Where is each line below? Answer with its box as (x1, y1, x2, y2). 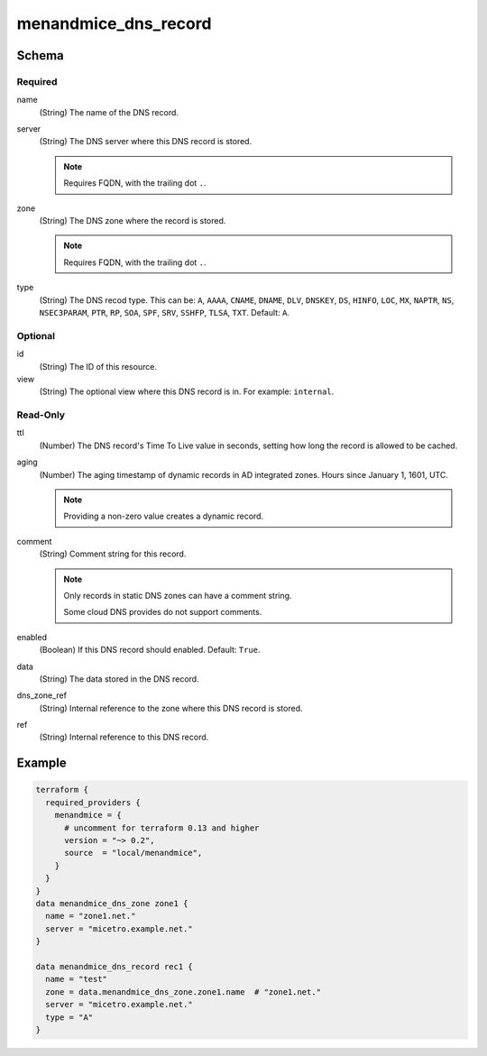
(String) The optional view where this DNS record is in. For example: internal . (39, 386, 335, 397)
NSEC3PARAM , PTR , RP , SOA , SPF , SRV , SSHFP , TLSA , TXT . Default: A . (39, 308, 290, 317)
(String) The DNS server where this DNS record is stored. (39, 136, 253, 147)
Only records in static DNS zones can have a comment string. (63, 590, 292, 601)
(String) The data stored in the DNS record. (39, 673, 199, 684)
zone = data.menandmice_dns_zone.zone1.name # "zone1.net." (45, 987, 322, 996)
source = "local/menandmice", (64, 848, 203, 859)
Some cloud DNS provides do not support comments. (63, 607, 262, 618)
